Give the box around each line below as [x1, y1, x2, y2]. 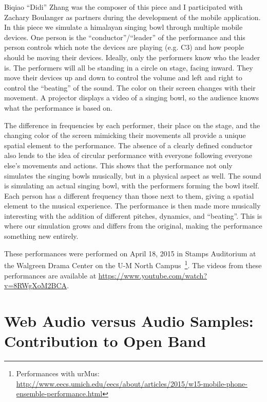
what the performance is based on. [4, 102, 113, 113]
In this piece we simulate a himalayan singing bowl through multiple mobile [4, 22, 243, 32]
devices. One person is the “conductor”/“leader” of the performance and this [4, 31, 245, 42]
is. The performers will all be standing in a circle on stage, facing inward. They [4, 62, 253, 73]
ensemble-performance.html [16, 388, 103, 399]
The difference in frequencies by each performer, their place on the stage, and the [4, 119, 260, 130]
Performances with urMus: [16, 368, 100, 378]
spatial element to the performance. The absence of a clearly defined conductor [4, 139, 253, 150]
